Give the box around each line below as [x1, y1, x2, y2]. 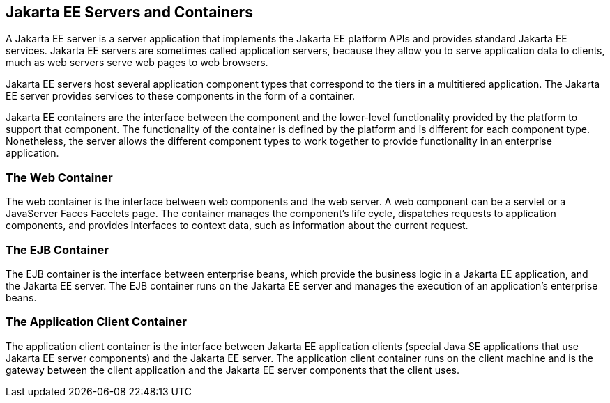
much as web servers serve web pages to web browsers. [6, 56, 268, 69]
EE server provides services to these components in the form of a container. [6, 90, 356, 102]
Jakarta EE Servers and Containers [6, 3, 253, 21]
